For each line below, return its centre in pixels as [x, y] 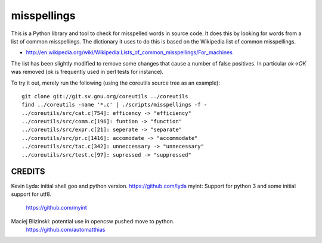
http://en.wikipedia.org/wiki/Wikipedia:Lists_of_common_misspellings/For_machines [129, 52]
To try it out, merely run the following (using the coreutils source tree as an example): [116, 83]
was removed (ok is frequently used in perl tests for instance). [87, 72]
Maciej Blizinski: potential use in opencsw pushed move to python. [93, 221]
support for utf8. [31, 194]
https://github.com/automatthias [66, 230]
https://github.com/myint [57, 208]
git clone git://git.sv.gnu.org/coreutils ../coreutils [105, 96]
